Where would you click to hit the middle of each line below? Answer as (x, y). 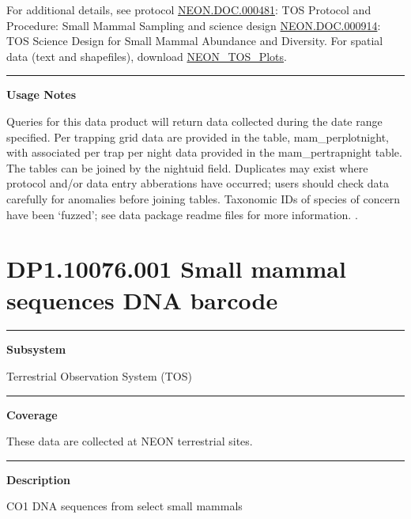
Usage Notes (41, 95)
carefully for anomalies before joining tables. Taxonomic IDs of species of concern (204, 198)
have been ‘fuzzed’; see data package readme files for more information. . (182, 214)
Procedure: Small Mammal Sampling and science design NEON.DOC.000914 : (194, 25)
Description (39, 479)
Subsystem (36, 349)
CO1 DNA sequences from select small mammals (124, 506)
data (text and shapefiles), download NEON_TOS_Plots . (147, 56)
